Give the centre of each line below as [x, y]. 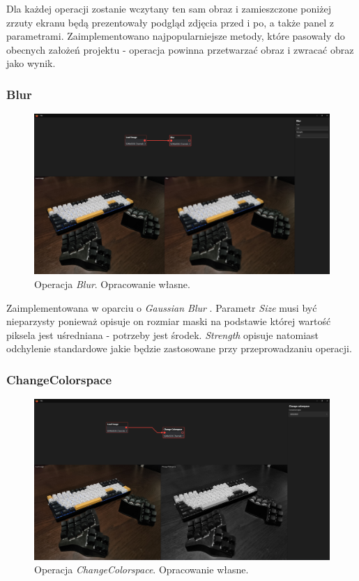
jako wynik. [31, 63]
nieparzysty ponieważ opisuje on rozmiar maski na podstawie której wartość [169, 321]
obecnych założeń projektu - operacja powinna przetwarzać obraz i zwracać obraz [180, 49]
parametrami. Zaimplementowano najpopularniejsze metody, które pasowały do [176, 36]
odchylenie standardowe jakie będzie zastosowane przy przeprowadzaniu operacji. [179, 348]
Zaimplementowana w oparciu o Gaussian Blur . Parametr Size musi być [162, 307]
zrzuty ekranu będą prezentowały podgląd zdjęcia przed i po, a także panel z [170, 22]
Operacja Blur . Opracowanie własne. [112, 284]
